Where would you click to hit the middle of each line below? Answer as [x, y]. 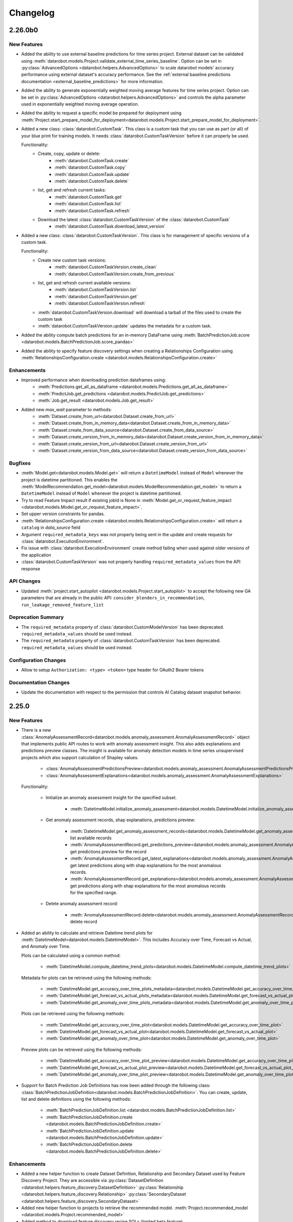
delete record [84, 922]
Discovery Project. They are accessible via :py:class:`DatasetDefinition [92, 1180]
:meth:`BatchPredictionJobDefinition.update [90, 1131]
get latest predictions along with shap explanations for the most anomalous [146, 865]
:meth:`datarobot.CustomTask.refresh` [93, 211]
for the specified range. [94, 893]
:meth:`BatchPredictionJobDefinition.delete [89, 1144]
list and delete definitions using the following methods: [76, 1099]
